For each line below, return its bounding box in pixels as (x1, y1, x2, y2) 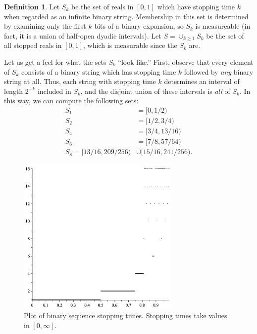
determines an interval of (164, 76, 240, 86)
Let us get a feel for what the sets (4, 56, 106, 67)
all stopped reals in (4, 40, 62, 50)
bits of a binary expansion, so (94, 21, 184, 31)
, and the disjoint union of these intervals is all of (80, 85, 230, 96)
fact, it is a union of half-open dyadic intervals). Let (4, 30, 161, 41)
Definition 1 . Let (4, 1, 60, 11)
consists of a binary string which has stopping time (21, 66, 176, 77)
